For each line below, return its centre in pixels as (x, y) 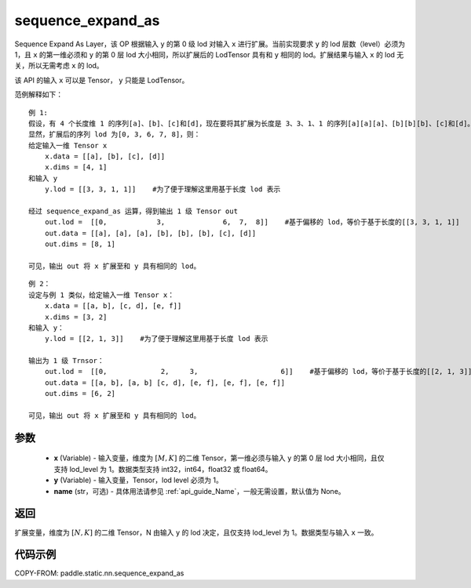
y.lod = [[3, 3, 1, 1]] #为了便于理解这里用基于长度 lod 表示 (162, 189)
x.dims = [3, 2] (76, 317)
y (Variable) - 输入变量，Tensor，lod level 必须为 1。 (139, 480)
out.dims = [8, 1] (80, 244)
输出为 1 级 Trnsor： (67, 361)
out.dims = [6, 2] (80, 394)
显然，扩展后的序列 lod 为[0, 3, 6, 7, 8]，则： (115, 134)
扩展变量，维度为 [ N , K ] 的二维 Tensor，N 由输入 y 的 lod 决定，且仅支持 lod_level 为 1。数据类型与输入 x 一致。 (196, 532)
